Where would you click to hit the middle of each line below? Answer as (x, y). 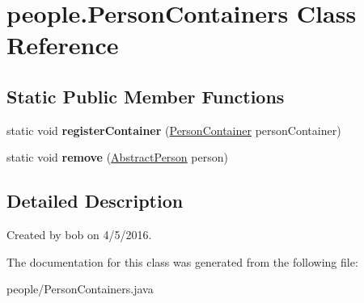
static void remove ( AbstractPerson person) (117, 157)
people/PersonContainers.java (80, 289)
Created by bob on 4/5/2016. (79, 235)
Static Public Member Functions (146, 96)
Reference (63, 45)
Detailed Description (95, 201)
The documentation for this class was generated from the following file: (182, 261)
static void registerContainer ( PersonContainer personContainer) (174, 130)
